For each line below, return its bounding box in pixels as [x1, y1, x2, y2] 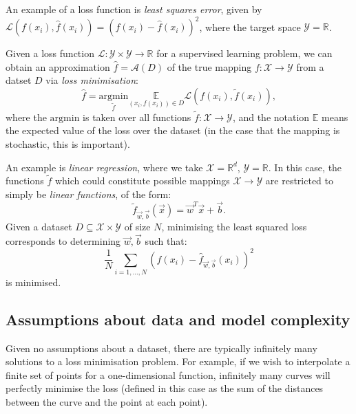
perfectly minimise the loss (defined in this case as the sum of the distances [6, 381, 324, 395]
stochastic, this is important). [6, 137, 130, 151]
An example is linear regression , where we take [6, 160, 203, 174]
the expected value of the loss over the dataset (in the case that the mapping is [6, 123, 340, 138]
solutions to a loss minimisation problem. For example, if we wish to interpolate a [6, 354, 350, 369]
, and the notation [232, 109, 310, 124]
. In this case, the [268, 160, 342, 174]
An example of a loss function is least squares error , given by [6, 2, 262, 16]
